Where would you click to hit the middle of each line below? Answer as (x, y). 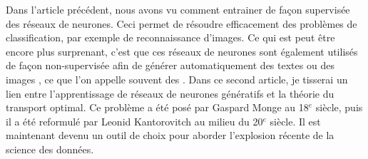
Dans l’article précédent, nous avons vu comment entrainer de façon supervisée (178, 9)
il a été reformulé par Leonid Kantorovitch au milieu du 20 (134, 121)
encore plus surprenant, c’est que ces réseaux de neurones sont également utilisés (182, 51)
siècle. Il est (295, 121)
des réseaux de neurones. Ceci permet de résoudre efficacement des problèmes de (182, 23)
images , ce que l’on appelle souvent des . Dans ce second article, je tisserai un (177, 79)
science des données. (50, 149)
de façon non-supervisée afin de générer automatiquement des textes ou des (170, 65)
